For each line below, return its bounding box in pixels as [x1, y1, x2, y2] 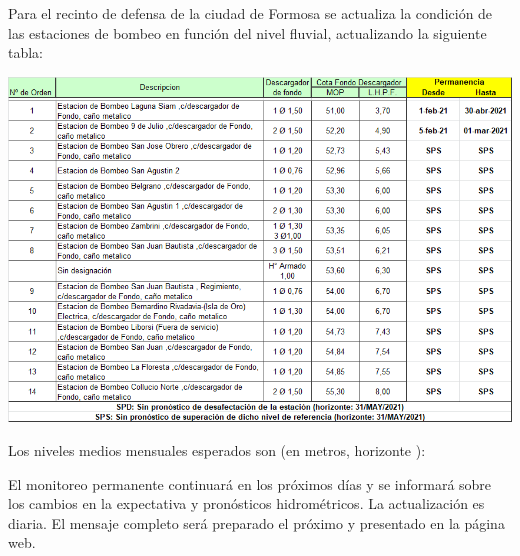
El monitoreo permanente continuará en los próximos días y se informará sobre [8, 473, 492, 494]
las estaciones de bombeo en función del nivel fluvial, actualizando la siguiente [8, 22, 487, 43]
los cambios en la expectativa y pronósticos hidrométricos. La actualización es [8, 493, 485, 514]
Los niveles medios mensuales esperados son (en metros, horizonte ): [8, 439, 426, 460]
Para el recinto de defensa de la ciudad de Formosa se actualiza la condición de [8, 3, 493, 23]
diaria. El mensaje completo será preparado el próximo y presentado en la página [8, 512, 505, 533]
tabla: [8, 42, 44, 63]
